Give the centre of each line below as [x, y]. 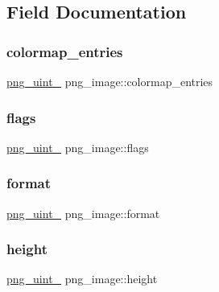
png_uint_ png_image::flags [78, 147]
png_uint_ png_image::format [83, 213]
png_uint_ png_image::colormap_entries [110, 81]
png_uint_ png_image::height [82, 279]
